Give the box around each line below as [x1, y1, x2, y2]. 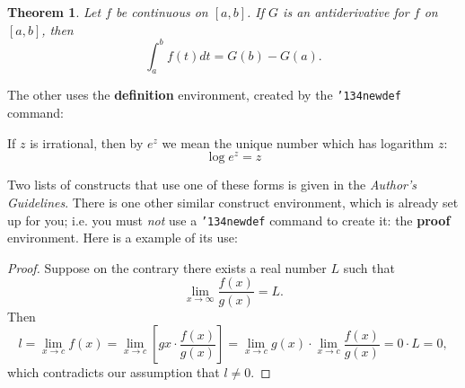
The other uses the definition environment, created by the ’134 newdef [7, 85, 401, 104]
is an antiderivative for [283, 3, 409, 21]
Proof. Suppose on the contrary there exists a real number [7, 258, 327, 277]
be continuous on [116, 3, 208, 21]
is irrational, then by [30, 133, 144, 152]
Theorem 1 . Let [7, 3, 101, 21]
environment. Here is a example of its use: [7, 228, 238, 247]
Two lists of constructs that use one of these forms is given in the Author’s [7, 175, 417, 194]
